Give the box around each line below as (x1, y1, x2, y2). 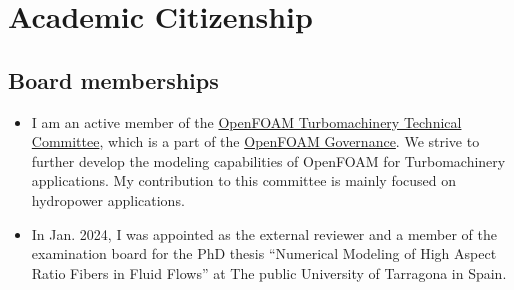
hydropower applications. (31, 189, 185, 210)
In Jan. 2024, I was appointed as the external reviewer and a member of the (31, 223, 497, 244)
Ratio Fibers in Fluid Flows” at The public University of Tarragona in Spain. (31, 262, 507, 283)
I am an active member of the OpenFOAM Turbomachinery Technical (31, 111, 462, 132)
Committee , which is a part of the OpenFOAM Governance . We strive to (31, 131, 480, 152)
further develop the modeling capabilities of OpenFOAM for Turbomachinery (31, 150, 506, 171)
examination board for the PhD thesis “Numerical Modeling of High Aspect (31, 243, 497, 264)
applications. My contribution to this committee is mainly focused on (31, 170, 457, 191)
